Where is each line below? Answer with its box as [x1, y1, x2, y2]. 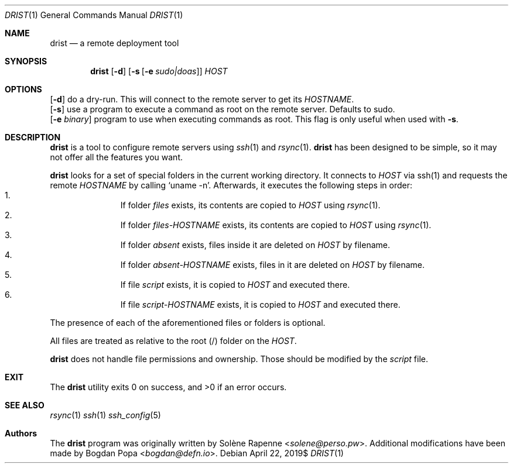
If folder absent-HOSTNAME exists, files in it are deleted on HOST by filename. [120, 260, 425, 270]
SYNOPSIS [5, 56, 47, 66]
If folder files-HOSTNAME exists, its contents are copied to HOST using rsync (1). [120, 220, 432, 230]
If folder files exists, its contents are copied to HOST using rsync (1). [120, 200, 381, 210]
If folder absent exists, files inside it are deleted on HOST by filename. [120, 240, 391, 250]
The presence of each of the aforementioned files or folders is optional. [50, 318, 326, 328]
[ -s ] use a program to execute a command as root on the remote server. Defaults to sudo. [50, 104, 395, 114]
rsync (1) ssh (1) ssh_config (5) [50, 410, 161, 420]
